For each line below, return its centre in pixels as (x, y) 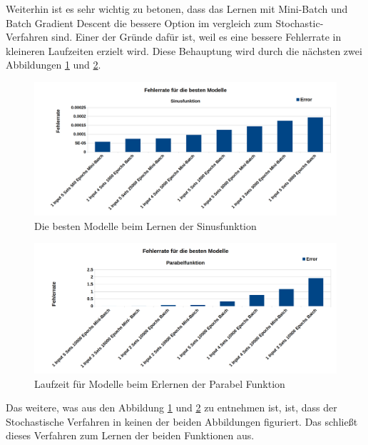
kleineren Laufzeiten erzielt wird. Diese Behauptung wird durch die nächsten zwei (184, 50)
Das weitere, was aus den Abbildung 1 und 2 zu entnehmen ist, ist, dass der (172, 407)
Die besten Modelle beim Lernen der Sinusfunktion (145, 225)
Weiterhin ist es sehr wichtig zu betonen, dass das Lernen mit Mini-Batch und (177, 9)
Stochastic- (300, 22)
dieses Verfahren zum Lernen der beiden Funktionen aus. (130, 435)
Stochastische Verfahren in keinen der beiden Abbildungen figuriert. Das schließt (182, 421)
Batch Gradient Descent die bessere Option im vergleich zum (139, 22)
